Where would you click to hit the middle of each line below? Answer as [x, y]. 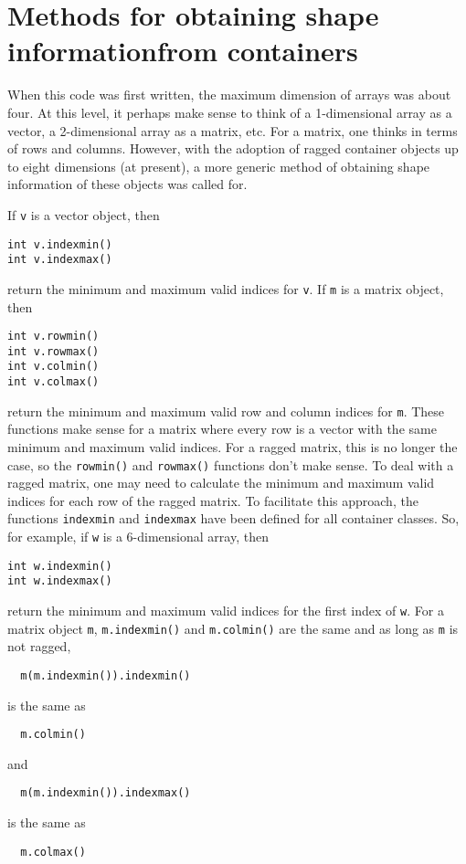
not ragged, [39, 646]
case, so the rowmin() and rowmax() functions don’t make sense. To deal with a [231, 464]
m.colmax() [53, 852]
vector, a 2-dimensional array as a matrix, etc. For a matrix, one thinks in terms [233, 130]
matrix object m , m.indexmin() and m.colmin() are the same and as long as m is [233, 628]
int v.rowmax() [53, 351]
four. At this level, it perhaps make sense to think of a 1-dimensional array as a [230, 112]
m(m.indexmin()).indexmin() [106, 675]
